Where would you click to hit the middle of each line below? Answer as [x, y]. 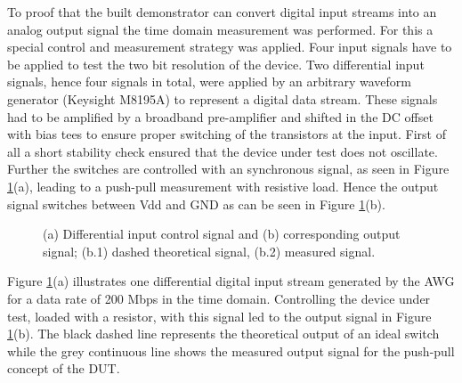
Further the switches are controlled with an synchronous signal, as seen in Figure [228, 169]
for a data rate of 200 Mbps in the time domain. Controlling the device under [219, 298]
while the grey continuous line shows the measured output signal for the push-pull [231, 350]
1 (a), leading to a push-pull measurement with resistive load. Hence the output [223, 186]
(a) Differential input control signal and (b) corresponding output [222, 234]
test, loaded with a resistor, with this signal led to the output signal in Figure [219, 316]
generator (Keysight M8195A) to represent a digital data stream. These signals [223, 98]
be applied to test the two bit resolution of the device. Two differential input [216, 64]
